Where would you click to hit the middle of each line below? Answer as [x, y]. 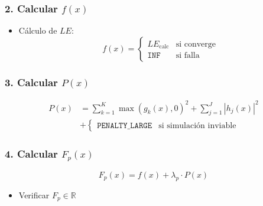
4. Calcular [31, 154]
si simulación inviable [197, 125]
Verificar [34, 194]
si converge [196, 44]
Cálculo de [38, 30]
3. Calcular [31, 82]
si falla [188, 56]
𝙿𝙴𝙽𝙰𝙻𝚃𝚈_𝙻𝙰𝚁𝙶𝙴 [124, 125]
